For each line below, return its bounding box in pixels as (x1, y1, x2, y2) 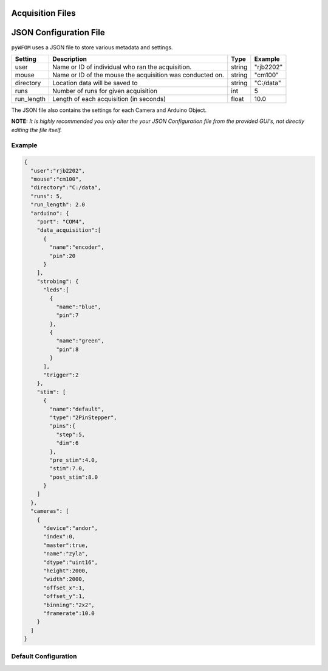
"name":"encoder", (49, 244, 104, 251)
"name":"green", (55, 338, 104, 344)
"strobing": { (36, 277, 79, 285)
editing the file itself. (11, 126, 62, 133)
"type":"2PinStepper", (49, 414, 118, 421)
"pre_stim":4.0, (49, 456, 98, 464)
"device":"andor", (43, 525, 98, 532)
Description (52, 55, 87, 63)
